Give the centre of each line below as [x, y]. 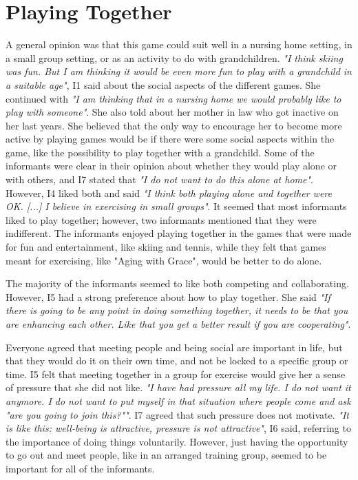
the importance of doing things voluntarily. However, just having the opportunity [177, 441]
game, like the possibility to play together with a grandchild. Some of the [160, 152]
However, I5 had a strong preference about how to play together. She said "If [168, 296]
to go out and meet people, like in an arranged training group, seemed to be [166, 455]
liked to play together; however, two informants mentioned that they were [161, 219]
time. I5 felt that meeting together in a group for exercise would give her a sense [176, 374]
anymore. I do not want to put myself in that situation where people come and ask [178, 400]
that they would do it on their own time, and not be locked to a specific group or [177, 361]
